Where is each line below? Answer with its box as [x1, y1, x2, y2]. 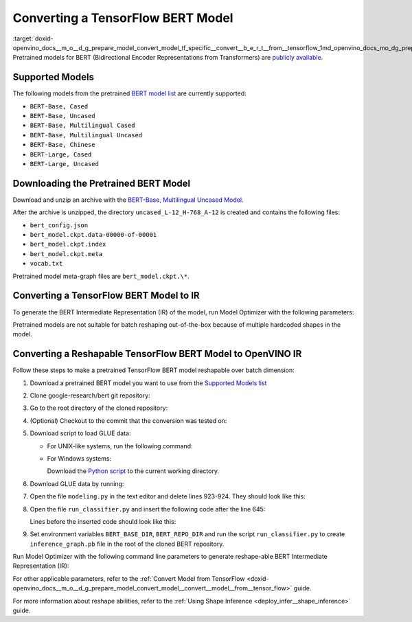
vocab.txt [30, 260, 63, 268]
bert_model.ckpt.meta [30, 250, 103, 257]
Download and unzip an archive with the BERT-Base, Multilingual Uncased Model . [12, 196, 244, 204]
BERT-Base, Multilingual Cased [30, 122, 135, 130]
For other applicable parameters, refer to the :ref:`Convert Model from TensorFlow [12, 574, 245, 583]
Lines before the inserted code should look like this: [30, 517, 176, 525]
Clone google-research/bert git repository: [30, 391, 150, 400]
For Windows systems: [47, 454, 112, 463]
